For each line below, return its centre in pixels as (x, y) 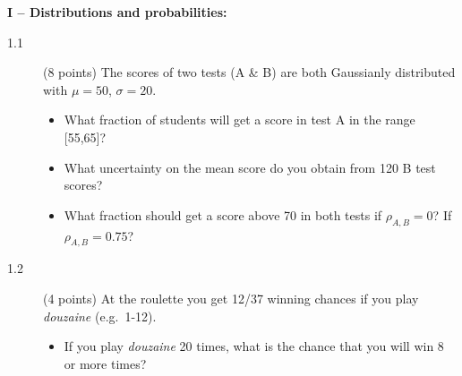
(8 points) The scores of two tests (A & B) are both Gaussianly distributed (249, 72)
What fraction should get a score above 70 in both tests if (223, 214)
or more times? (105, 363)
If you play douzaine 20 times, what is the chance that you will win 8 (254, 346)
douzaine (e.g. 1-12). (100, 316)
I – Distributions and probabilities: (117, 12)
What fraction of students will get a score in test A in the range (240, 120)
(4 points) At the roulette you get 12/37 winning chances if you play (231, 298)
